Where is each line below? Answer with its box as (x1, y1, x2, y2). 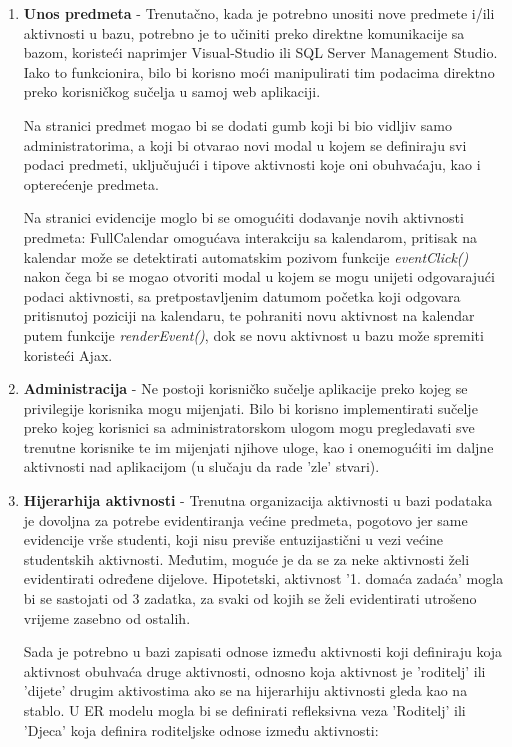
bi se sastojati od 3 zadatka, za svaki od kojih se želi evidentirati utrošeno (23, 588, 477, 609)
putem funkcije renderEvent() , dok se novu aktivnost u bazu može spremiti (23, 324, 484, 345)
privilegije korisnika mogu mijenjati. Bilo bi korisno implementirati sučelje (23, 397, 478, 418)
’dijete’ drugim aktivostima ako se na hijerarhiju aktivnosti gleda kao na (23, 680, 468, 701)
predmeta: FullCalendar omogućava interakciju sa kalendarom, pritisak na (23, 226, 478, 247)
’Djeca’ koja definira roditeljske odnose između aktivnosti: (23, 719, 379, 740)
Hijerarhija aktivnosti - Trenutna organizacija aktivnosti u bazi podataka (23, 490, 493, 511)
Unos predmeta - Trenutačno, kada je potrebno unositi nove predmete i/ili (23, 3, 495, 23)
